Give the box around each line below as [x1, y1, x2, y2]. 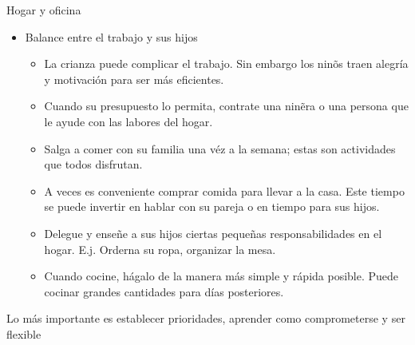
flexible [6, 325, 41, 342]
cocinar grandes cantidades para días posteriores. [44, 283, 284, 299]
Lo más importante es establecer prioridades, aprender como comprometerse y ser [6, 310, 405, 327]
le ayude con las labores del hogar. [44, 113, 213, 129]
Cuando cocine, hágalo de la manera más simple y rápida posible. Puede [44, 268, 399, 284]
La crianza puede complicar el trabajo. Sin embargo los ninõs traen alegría [44, 55, 409, 72]
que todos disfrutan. [44, 156, 143, 172]
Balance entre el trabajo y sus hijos [25, 28, 198, 45]
